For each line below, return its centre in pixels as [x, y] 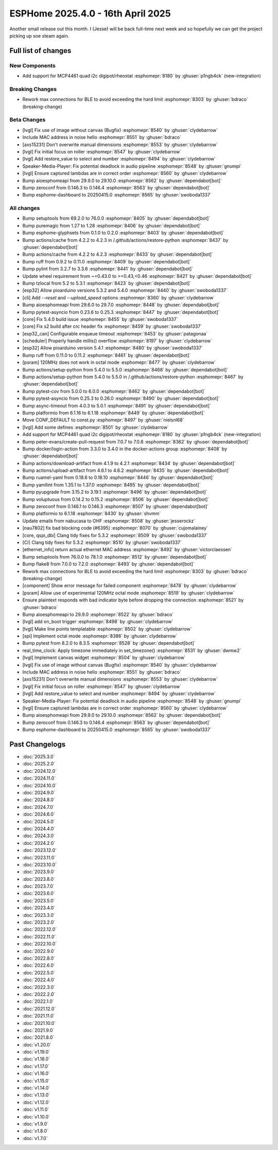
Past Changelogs [38, 744]
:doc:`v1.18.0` [36, 1059]
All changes [25, 208]
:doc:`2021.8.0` [38, 1037]
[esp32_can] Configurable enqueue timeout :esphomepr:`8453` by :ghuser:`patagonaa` [115, 333]
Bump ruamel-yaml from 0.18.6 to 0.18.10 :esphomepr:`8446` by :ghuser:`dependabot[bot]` [118, 477]
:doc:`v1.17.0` [36, 1066]
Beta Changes [28, 120]
